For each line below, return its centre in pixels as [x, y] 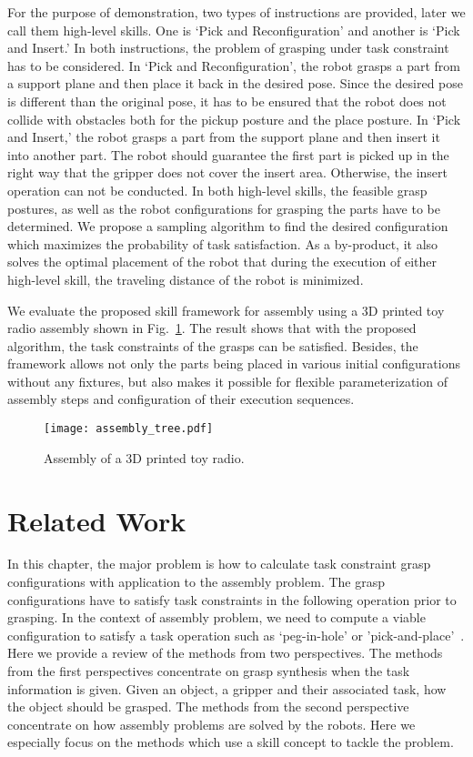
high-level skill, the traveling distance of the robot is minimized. [186, 279]
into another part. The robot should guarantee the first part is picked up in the [228, 154]
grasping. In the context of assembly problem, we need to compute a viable [216, 617]
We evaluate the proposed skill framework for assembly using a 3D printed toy [226, 310]
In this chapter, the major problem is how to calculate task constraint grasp [219, 564]
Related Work [97, 520]
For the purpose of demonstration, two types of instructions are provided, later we [236, 12]
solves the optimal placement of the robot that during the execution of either [222, 262]
